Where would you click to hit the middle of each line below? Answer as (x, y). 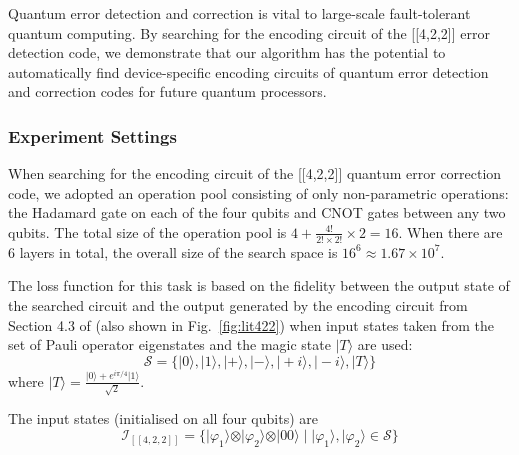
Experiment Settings (92, 135)
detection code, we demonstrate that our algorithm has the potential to (227, 52)
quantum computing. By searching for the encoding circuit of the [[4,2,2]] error (249, 32)
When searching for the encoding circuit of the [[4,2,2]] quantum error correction (255, 173)
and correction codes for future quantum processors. (167, 91)
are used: (385, 344)
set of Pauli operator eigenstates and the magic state (169, 344)
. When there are (450, 231)
